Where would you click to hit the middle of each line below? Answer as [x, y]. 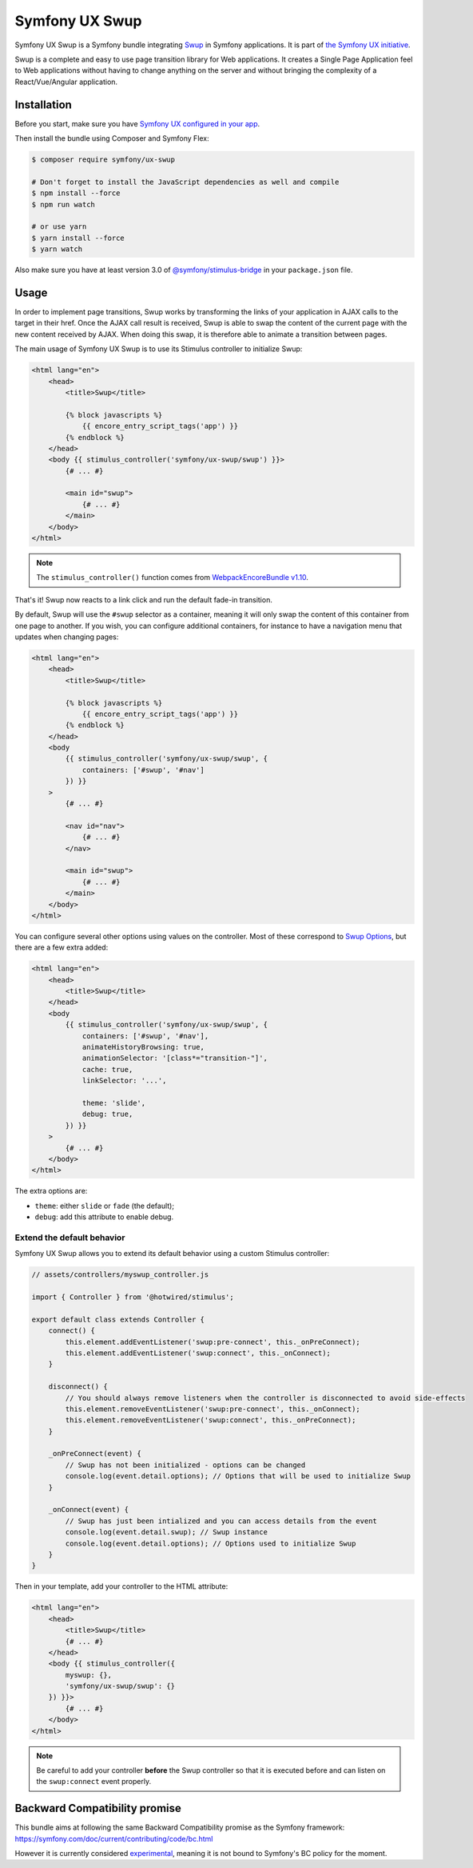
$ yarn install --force [78, 238]
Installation [43, 104]
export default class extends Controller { [118, 1319]
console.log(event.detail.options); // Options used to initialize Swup [211, 1543]
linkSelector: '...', [124, 1081]
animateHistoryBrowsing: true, [143, 1047]
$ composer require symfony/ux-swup [103, 160]
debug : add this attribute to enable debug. [104, 1217]
